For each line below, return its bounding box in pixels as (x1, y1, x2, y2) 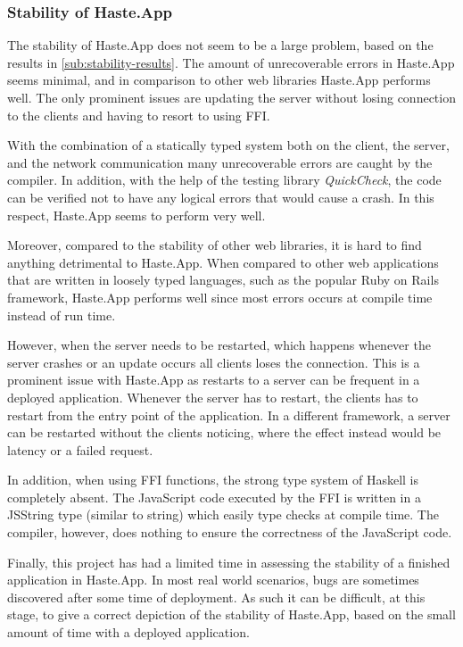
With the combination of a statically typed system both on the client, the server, (7, 136, 450, 154)
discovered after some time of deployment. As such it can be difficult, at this (7, 587, 426, 606)
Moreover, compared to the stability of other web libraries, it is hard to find (7, 236, 422, 254)
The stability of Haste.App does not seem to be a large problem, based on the (7, 36, 434, 54)
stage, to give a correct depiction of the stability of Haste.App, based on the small (7, 605, 456, 624)
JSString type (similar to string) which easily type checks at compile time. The (7, 505, 439, 524)
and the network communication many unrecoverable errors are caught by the (7, 153, 433, 171)
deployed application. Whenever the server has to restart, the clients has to (7, 387, 418, 406)
